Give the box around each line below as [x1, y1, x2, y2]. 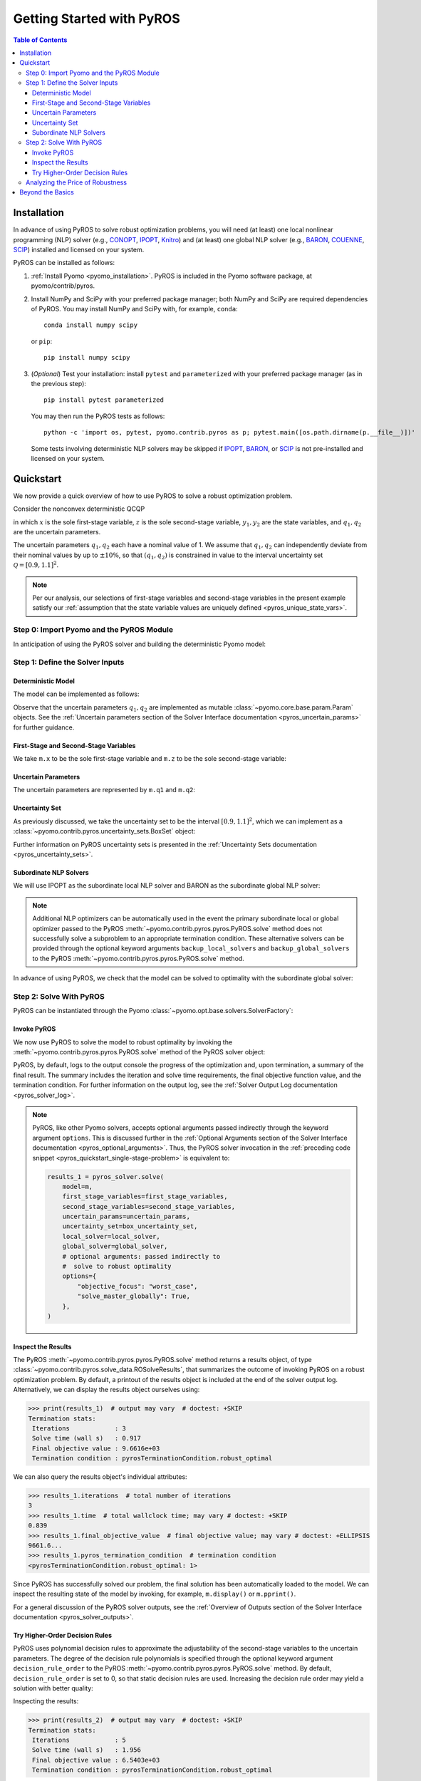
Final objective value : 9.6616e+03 [32, 1444, 160, 1453]
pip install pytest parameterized [43, 396, 164, 404]
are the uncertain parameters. [13, 528, 101, 536]
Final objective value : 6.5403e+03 [32, 1756, 160, 1764]
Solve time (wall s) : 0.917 [32, 1434, 142, 1443]
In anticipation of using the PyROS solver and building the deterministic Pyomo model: [13, 640, 266, 648]
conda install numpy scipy [43, 321, 138, 329]
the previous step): [31, 380, 87, 388]
